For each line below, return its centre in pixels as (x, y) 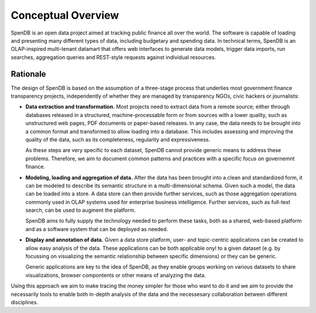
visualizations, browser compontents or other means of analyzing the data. (116, 275)
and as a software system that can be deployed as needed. (97, 229)
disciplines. (24, 302)
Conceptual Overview (65, 15)
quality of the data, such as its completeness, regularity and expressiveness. (118, 139)
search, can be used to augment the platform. (80, 210)
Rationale (28, 74)
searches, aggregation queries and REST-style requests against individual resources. (114, 57)
